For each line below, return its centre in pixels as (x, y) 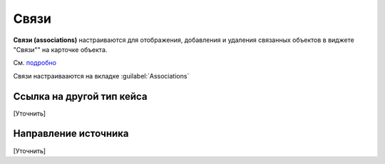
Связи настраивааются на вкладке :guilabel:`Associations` (101, 76)
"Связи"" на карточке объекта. (60, 49)
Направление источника (71, 134)
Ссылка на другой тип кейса (80, 96)
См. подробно (35, 63)
